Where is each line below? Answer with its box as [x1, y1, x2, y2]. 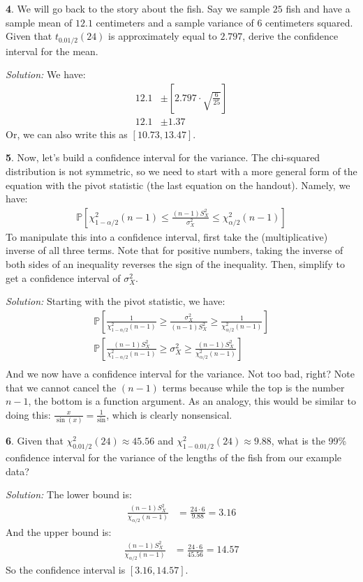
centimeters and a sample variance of [96, 15, 254, 29]
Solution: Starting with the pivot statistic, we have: [6, 294, 225, 308]
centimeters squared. [265, 15, 353, 29]
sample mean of [6, 15, 73, 29]
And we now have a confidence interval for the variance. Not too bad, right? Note [6, 366, 355, 380]
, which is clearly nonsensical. [106, 407, 232, 421]
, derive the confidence [242, 29, 339, 43]
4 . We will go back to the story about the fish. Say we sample [6, 1, 270, 15]
